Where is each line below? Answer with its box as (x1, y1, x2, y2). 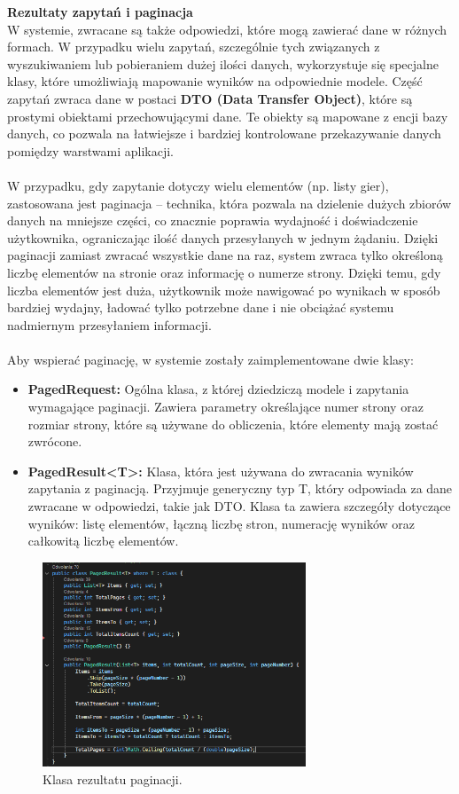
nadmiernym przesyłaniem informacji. (7, 315, 212, 334)
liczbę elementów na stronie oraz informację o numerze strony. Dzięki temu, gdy (7, 263, 441, 281)
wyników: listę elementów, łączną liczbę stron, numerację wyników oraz (27, 514, 415, 532)
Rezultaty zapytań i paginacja (7, 3, 193, 20)
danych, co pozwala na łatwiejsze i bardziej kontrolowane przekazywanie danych (7, 124, 441, 143)
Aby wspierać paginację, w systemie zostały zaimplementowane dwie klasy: (7, 350, 414, 368)
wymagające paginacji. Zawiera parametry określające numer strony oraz (27, 397, 424, 416)
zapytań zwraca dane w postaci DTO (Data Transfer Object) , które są (7, 89, 413, 107)
